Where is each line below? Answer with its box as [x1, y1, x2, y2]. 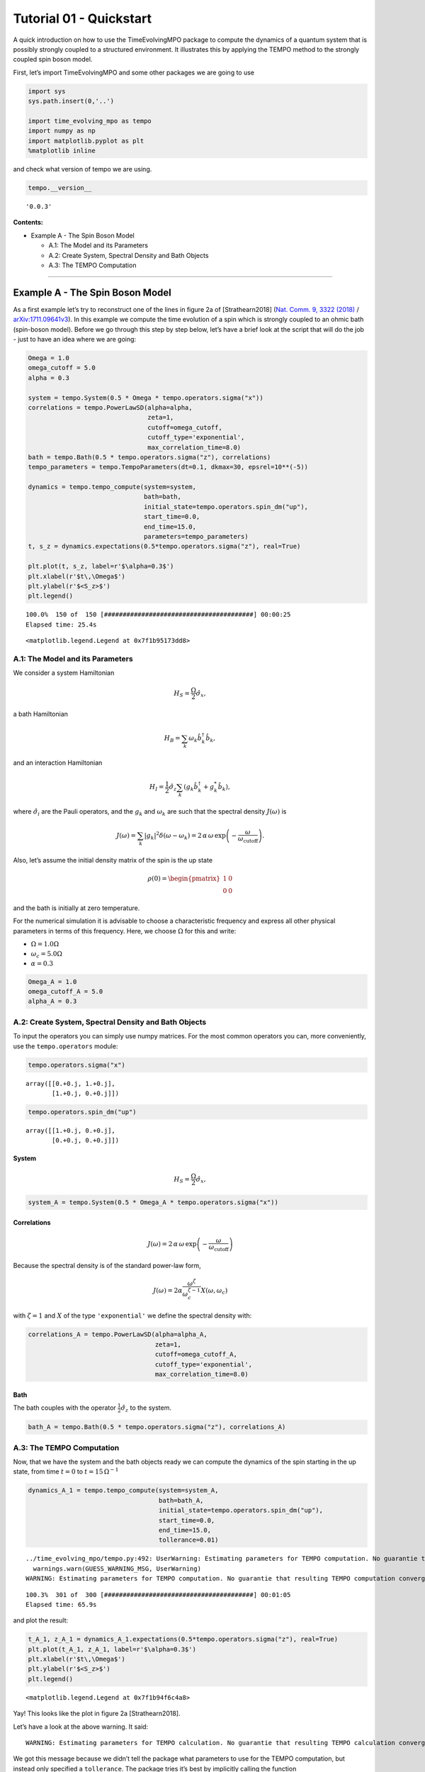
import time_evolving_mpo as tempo [28, 117, 152, 125]
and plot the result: [13, 1616, 69, 1625]
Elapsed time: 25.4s [25, 620, 97, 629]
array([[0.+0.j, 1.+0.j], [25, 1080, 116, 1087]
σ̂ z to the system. [120, 1403, 172, 1413]
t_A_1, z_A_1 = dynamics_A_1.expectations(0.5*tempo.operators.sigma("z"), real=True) [28, 1635, 339, 1644]
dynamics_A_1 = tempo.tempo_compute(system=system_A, [28, 1486, 219, 1495]
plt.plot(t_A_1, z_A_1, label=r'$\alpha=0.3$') [28, 1645, 196, 1653]
